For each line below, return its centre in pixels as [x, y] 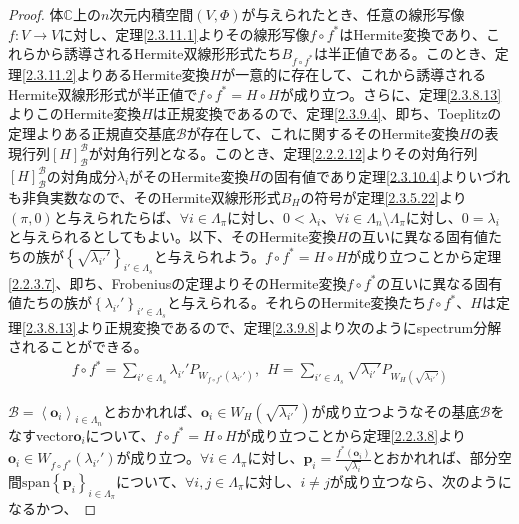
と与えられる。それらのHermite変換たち [296, 302]
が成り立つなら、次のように [420, 481]
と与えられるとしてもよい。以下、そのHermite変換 [172, 236]
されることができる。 [78, 346]
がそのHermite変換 [189, 175]
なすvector [41, 434]
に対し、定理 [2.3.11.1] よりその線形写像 [184, 33]
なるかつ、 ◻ [52, 508]
